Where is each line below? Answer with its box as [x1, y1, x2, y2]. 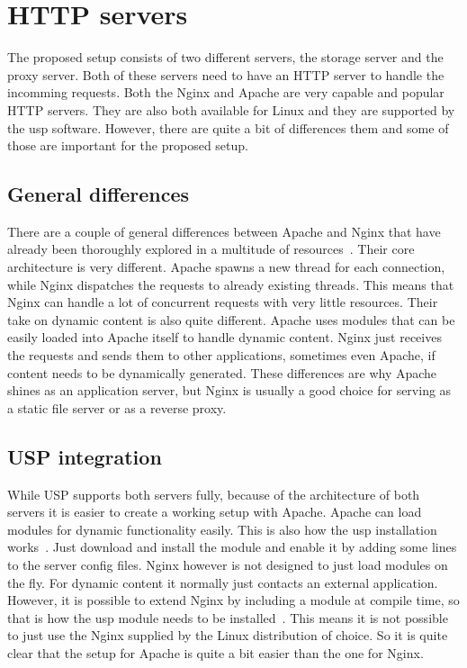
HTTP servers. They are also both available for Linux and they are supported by [7, 100, 455, 119]
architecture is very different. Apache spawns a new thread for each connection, [7, 257, 445, 276]
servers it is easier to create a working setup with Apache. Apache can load [7, 502, 422, 521]
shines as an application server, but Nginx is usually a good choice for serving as [7, 381, 452, 400]
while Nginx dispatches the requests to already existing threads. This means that [7, 275, 454, 293]
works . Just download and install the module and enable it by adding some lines [7, 537, 457, 556]
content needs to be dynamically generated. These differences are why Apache [7, 363, 437, 382]
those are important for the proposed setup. [7, 136, 248, 155]
